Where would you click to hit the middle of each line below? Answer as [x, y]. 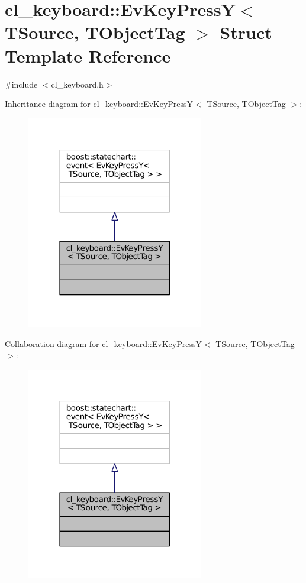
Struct [246, 32]
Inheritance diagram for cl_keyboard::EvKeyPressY [99, 104]
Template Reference [88, 55]
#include [21, 84]
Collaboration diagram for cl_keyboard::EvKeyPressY [103, 343]
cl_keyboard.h [77, 84]
